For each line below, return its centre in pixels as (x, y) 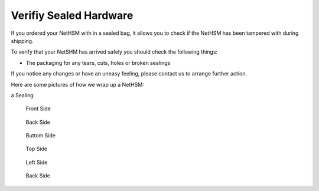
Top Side (36, 149)
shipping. (22, 41)
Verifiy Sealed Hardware (72, 15)
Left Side (37, 162)
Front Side (38, 108)
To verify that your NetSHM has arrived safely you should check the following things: (114, 52)
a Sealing (22, 95)
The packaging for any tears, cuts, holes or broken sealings (98, 62)
